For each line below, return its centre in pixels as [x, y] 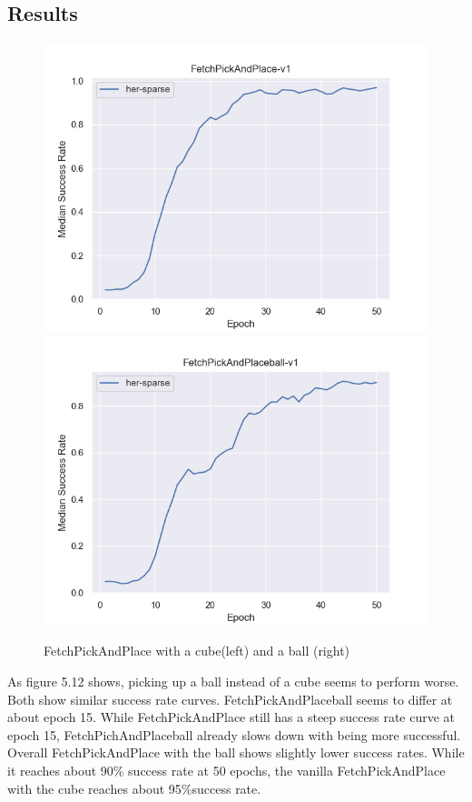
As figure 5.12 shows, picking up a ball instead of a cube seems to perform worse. [233, 681]
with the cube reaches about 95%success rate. [134, 788]
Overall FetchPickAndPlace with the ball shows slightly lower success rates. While [236, 752]
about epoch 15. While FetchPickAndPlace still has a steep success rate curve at [231, 717]
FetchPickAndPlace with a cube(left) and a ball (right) [197, 651]
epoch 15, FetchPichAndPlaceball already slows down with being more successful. [234, 734]
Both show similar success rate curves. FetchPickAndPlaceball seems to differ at [230, 699]
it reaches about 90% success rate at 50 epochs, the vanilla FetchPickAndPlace [226, 770]
